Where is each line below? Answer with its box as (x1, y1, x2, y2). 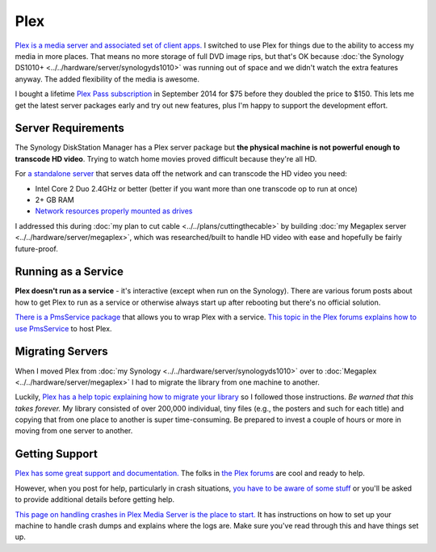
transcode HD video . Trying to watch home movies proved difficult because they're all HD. (15, 154, 317, 163)
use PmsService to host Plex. (15, 323, 112, 333)
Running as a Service (15, 265, 124, 279)
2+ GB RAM (35, 195, 74, 204)
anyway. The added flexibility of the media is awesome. (15, 74, 199, 84)
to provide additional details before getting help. (15, 495, 175, 504)
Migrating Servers (15, 344, 108, 359)
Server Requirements (15, 121, 125, 135)
